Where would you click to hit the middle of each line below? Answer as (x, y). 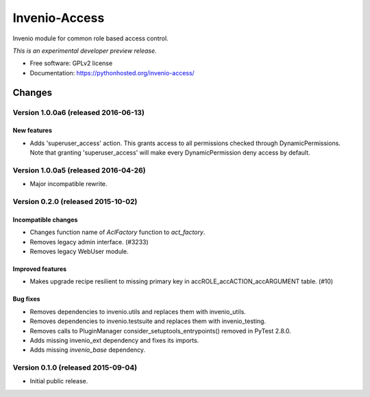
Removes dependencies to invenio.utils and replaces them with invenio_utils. (138, 311)
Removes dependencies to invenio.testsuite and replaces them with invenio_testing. (148, 321)
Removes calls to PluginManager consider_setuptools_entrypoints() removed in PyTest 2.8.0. (160, 331)
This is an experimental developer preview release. (85, 51)
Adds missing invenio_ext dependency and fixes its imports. (114, 340)
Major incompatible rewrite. (69, 184)
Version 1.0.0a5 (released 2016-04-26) (79, 170)
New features (33, 131)
